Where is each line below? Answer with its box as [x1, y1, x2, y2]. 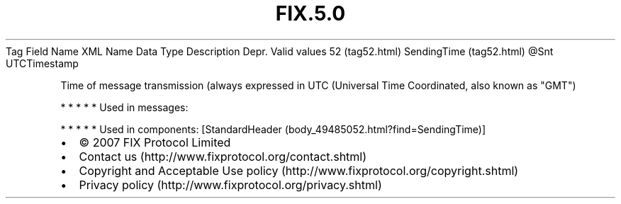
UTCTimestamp [6, 57, 79, 69]
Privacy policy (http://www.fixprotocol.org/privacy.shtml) [79, 177, 382, 192]
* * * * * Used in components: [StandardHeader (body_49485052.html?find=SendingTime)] [60, 123, 486, 135]
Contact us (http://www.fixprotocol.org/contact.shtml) [79, 149, 367, 164]
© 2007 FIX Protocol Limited [79, 135, 231, 149]
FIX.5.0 [275, 1, 346, 25]
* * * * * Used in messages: [60, 101, 189, 113]
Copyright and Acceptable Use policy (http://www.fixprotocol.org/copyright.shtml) [79, 163, 519, 178]
